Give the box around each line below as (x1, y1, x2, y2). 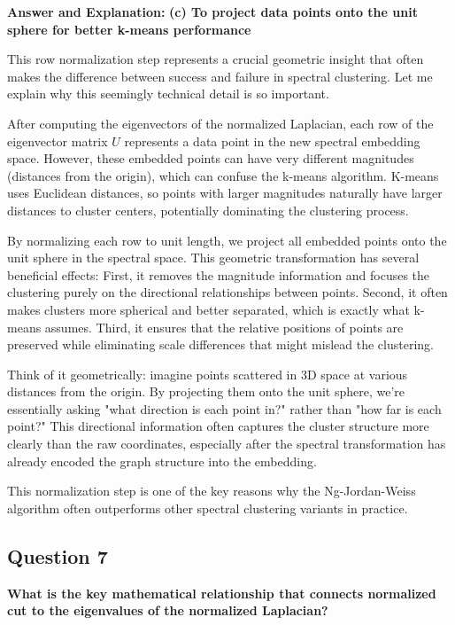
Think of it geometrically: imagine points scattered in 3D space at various (7, 364, 408, 383)
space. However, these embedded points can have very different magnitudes (7, 149, 414, 168)
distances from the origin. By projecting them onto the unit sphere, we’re (7, 382, 405, 401)
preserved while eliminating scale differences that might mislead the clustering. (7, 335, 434, 354)
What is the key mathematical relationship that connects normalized (7, 583, 436, 602)
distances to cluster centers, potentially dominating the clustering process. (7, 200, 409, 219)
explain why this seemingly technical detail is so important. (7, 84, 329, 103)
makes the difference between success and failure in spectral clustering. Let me (7, 66, 433, 85)
